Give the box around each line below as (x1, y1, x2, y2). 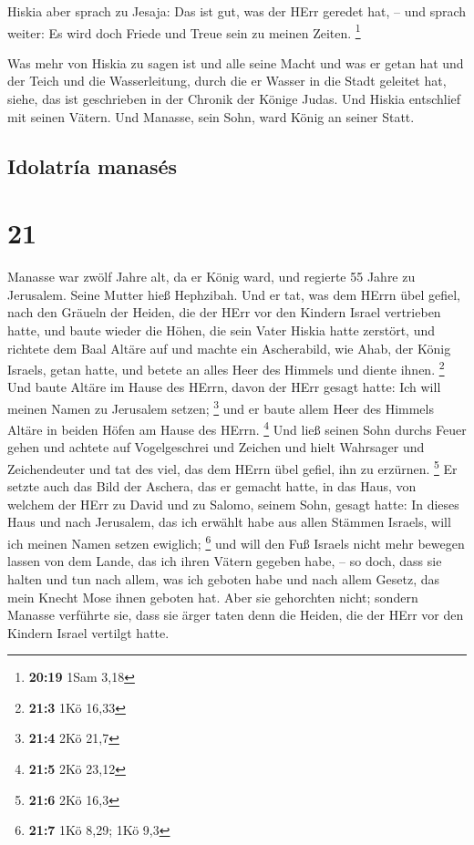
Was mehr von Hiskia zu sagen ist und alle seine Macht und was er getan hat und (7, 53, 464, 72)
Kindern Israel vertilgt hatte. (7, 623, 170, 642)
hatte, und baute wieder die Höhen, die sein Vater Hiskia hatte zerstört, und (7, 320, 436, 339)
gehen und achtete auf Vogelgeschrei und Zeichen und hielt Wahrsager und (7, 438, 425, 457)
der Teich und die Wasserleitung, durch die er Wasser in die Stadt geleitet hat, (7, 71, 447, 90)
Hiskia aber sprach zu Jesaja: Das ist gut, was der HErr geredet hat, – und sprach (7, 2, 467, 20)
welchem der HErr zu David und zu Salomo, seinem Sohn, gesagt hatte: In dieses (7, 494, 459, 513)
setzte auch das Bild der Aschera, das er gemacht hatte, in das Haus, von (7, 477, 417, 496)
